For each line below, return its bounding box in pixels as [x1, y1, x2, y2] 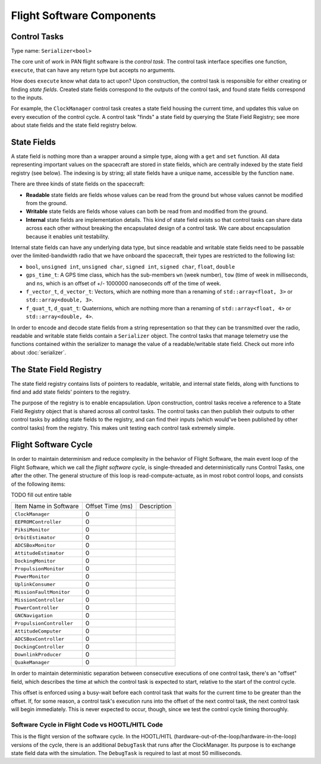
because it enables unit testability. [26, 232, 109, 240]
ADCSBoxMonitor [14, 542, 56, 548]
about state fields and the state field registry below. [11, 122, 137, 129]
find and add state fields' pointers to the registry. [11, 388, 131, 395]
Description [139, 502, 172, 511]
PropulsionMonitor [14, 565, 65, 572]
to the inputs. [11, 94, 44, 101]
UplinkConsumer [14, 581, 56, 587]
